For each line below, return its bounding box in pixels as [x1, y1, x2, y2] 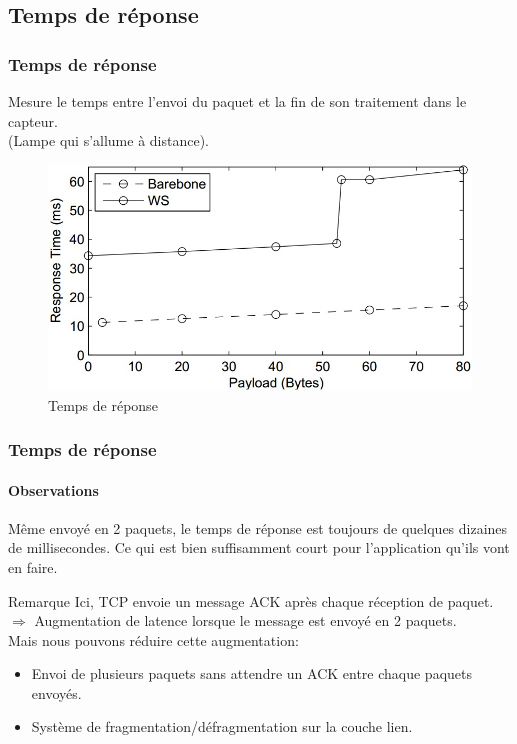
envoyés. [31, 682, 82, 703]
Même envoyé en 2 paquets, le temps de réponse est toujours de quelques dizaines [8, 517, 508, 538]
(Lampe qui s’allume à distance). [8, 130, 210, 151]
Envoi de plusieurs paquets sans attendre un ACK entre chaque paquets [31, 663, 473, 684]
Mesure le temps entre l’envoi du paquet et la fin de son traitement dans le [8, 91, 467, 111]
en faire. [8, 556, 58, 577]
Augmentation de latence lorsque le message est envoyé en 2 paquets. [34, 610, 457, 631]
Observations [8, 479, 99, 500]
